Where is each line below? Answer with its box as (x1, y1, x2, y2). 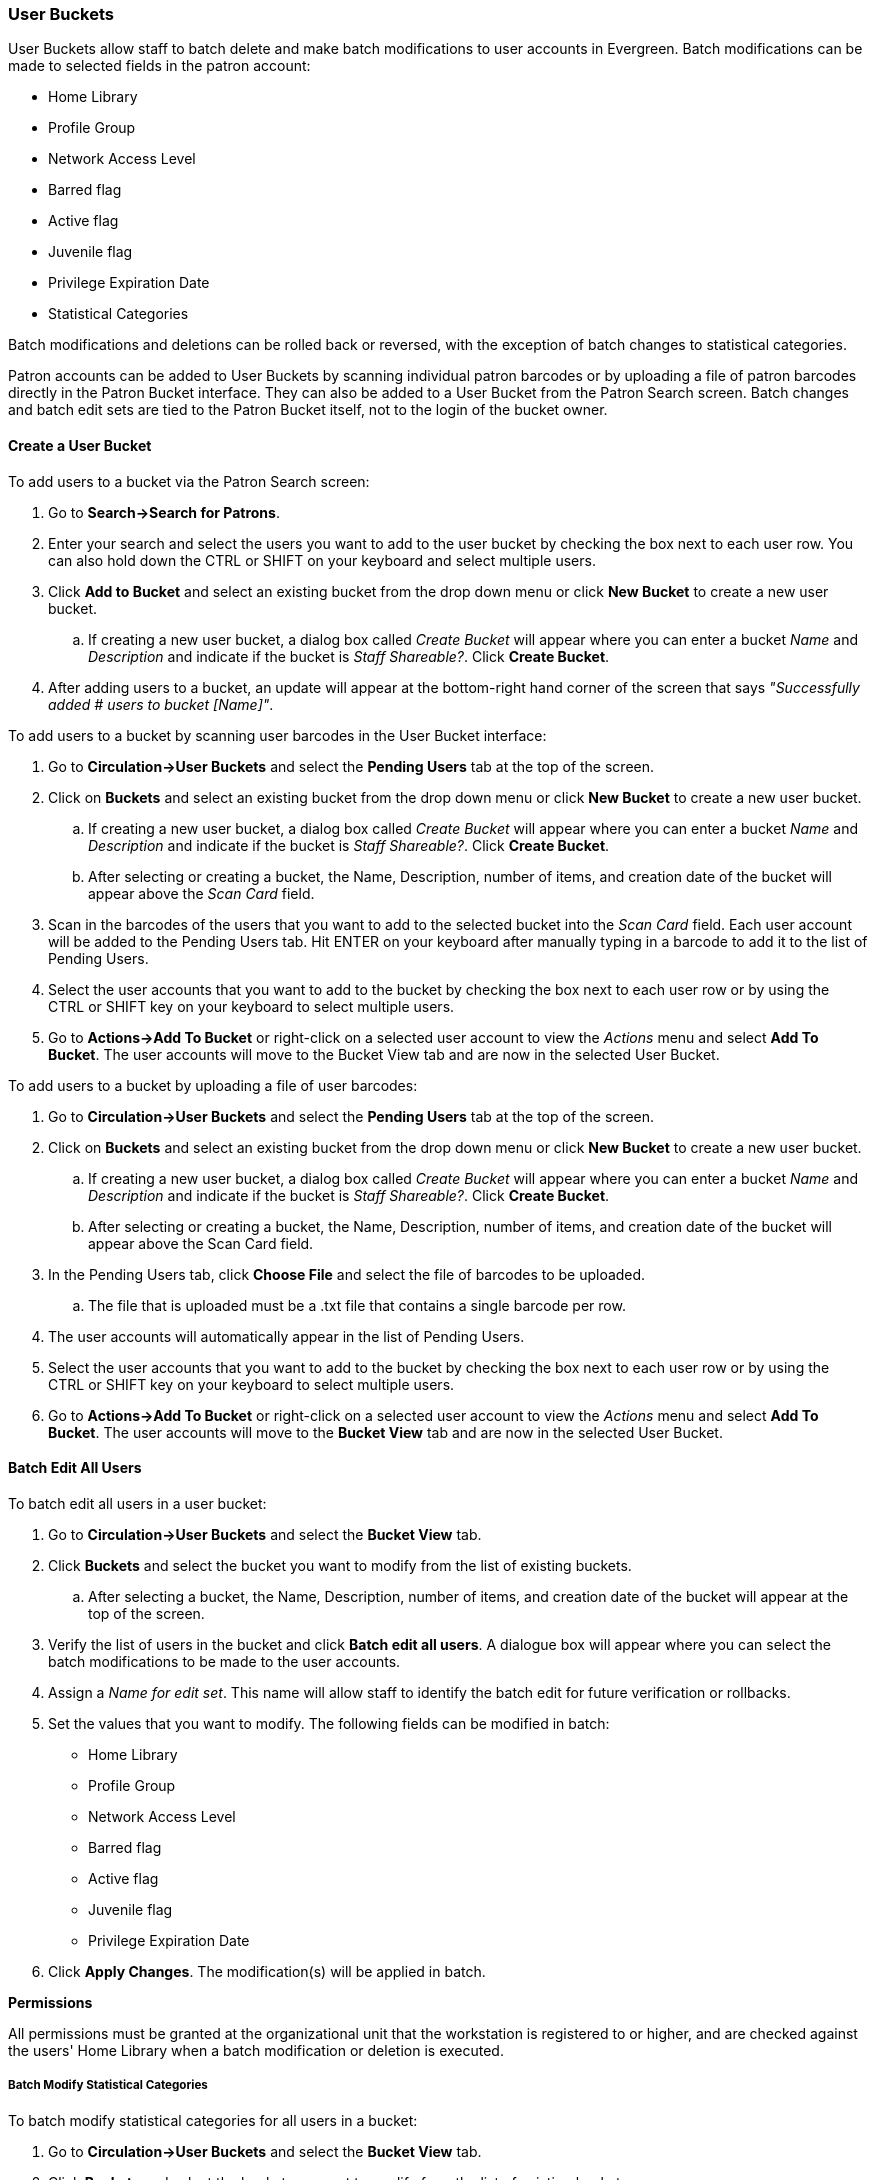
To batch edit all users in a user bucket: (8, 1494, 267, 1512)
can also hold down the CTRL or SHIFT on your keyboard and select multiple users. (48, 551, 596, 569)
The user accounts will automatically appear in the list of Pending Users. (48, 1327, 525, 1345)
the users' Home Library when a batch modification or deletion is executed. (8, 2041, 504, 2059)
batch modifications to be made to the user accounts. (48, 1652, 401, 1670)
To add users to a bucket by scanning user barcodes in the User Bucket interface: (8, 726, 547, 744)
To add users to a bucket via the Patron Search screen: (8, 472, 370, 490)
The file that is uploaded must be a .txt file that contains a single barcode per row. (88, 1296, 626, 1314)
